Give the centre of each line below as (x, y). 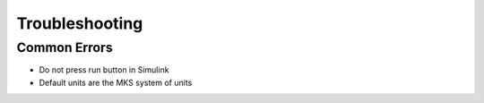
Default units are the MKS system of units (116, 82)
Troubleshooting (80, 23)
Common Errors (65, 47)
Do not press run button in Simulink (104, 70)
